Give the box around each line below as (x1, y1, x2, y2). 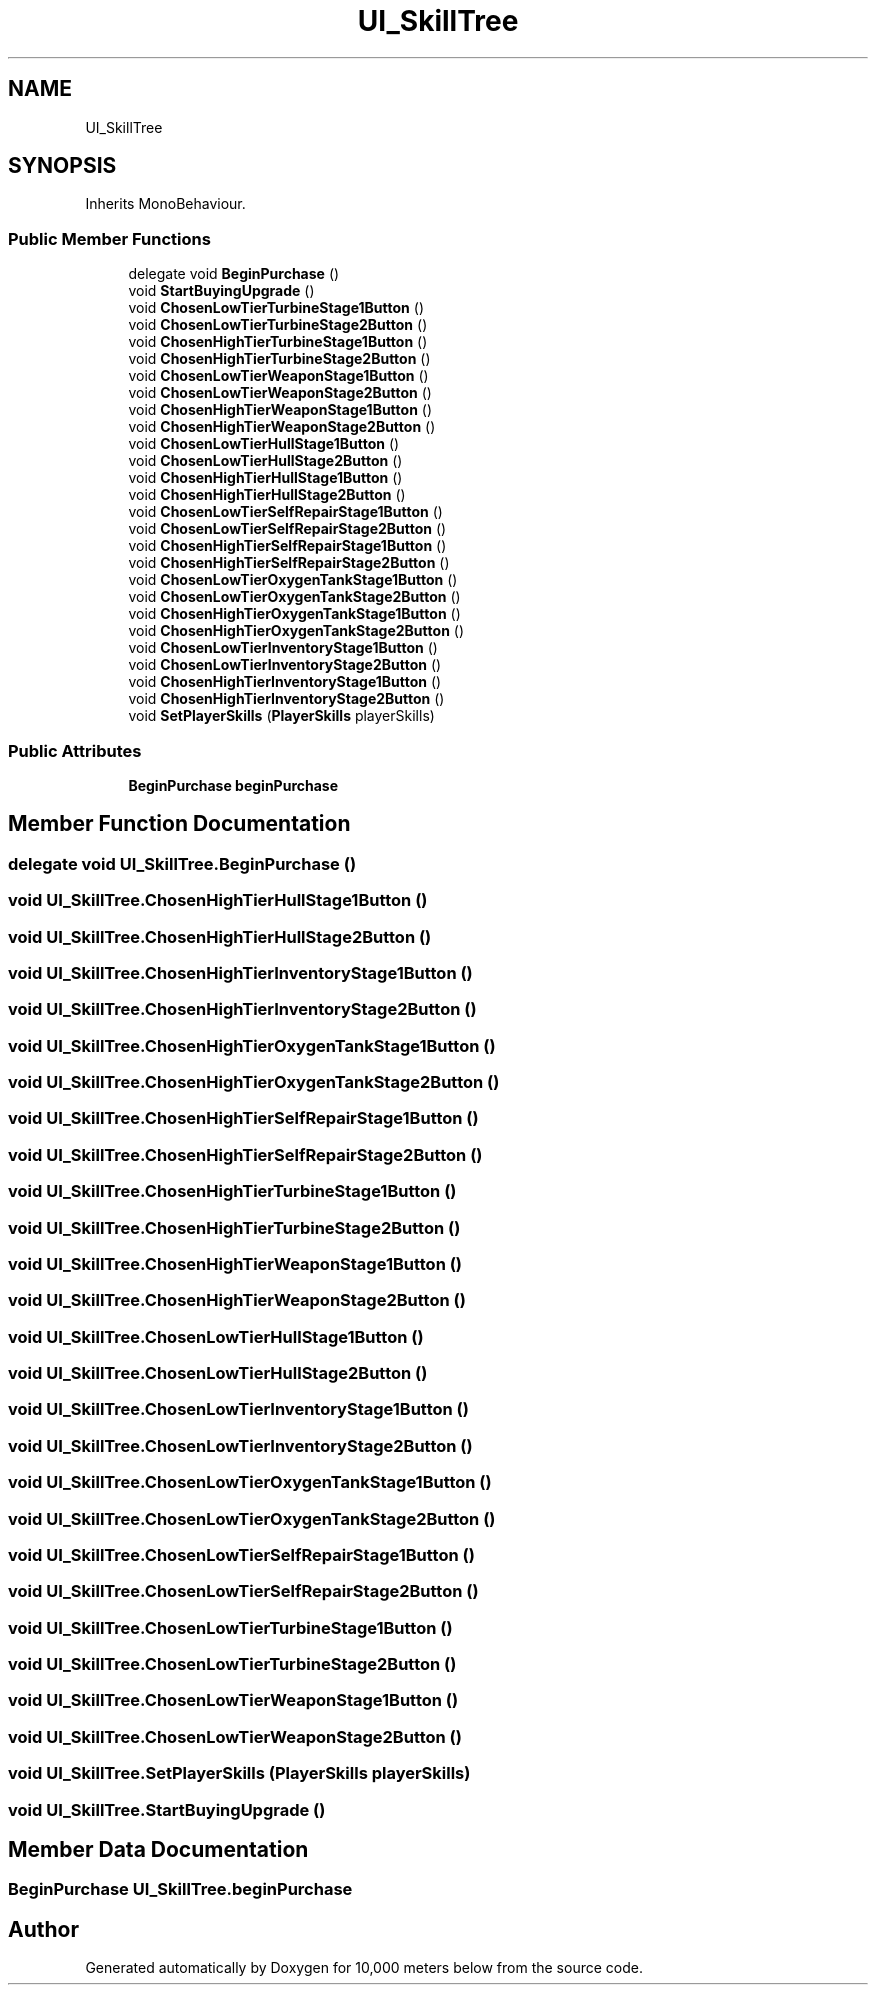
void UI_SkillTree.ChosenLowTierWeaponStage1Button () (8, 1690, 459, 1711)
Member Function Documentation (8, 811, 351, 837)
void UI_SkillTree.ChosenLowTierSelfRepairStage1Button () (8, 1544, 475, 1565)
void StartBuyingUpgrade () (128, 282, 315, 300)
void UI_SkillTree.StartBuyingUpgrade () (8, 1799, 326, 1820)
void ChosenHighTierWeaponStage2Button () (128, 418, 436, 436)
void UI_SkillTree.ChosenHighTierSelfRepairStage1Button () (8, 1108, 479, 1129)
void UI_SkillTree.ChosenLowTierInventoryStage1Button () (8, 1399, 469, 1420)
